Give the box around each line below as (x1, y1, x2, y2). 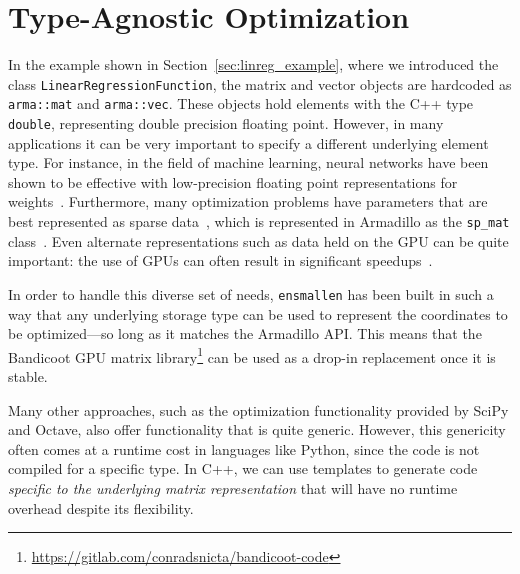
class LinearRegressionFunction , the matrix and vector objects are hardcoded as (8, 73, 512, 94)
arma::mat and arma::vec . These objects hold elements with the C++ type (8, 93, 474, 114)
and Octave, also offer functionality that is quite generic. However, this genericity (8, 419, 506, 440)
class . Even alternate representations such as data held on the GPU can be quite (8, 230, 509, 251)
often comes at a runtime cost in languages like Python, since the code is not (8, 438, 480, 459)
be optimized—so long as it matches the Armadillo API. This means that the (8, 323, 482, 344)
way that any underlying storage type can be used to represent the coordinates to (8, 303, 508, 324)
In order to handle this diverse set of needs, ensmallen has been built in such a (8, 283, 494, 304)
